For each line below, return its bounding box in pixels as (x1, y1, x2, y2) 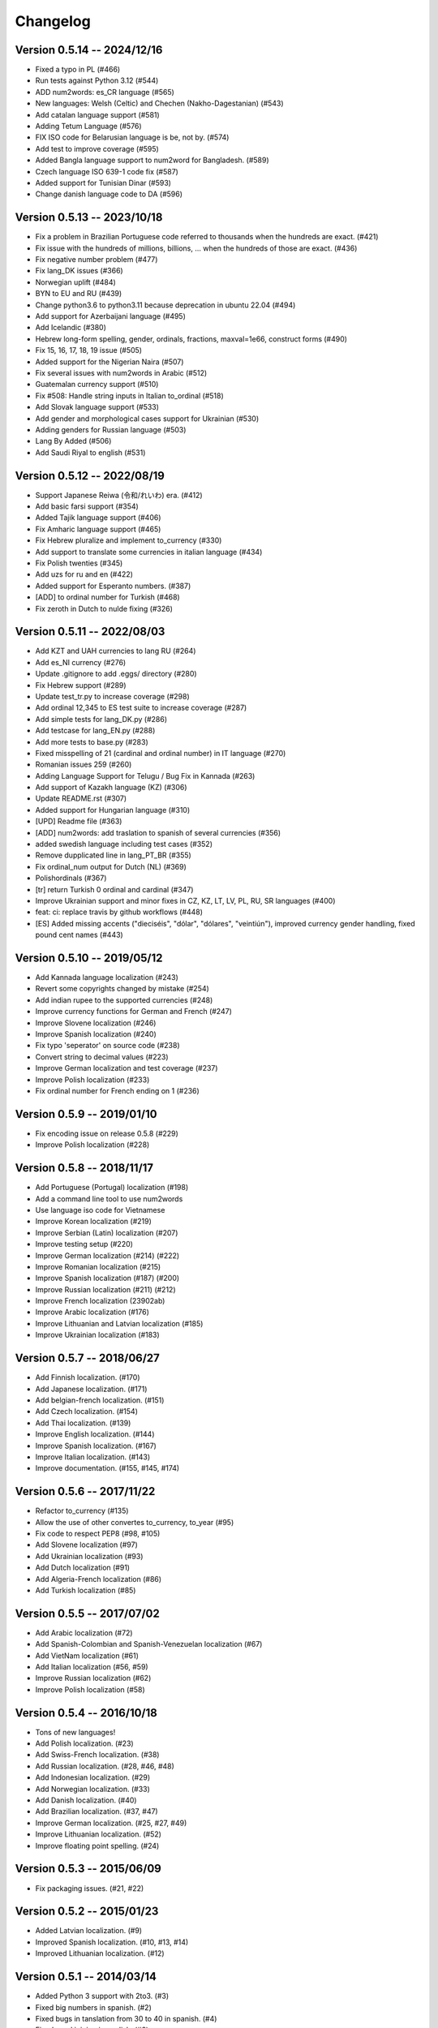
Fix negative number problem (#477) (35, 255, 158, 264)
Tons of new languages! (35, 1727, 116, 1737)
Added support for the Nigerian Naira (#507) (35, 357, 184, 367)
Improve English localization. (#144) (35, 1429, 155, 1439)
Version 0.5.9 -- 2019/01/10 (15, 1107, 157, 1121)
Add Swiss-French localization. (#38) (35, 1750, 160, 1759)
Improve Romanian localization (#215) (35, 1261, 161, 1271)
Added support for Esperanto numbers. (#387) (35, 581, 191, 591)
